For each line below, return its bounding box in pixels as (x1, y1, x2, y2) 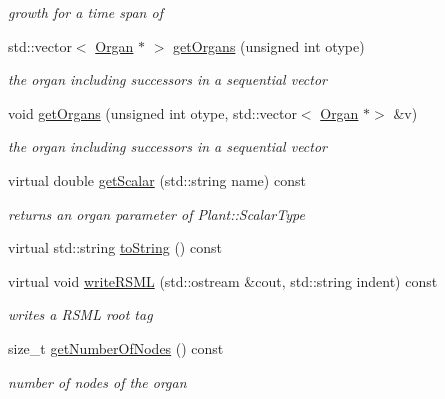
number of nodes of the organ (8, 371, 187, 392)
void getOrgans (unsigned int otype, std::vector (8, 102, 297, 123)
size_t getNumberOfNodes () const (8, 337, 224, 358)
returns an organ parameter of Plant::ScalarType (8, 203, 305, 224)
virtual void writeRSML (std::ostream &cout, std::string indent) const (8, 270, 438, 291)
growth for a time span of (8, 2, 163, 22)
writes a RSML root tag (8, 304, 153, 325)
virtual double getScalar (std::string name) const (8, 169, 306, 190)
